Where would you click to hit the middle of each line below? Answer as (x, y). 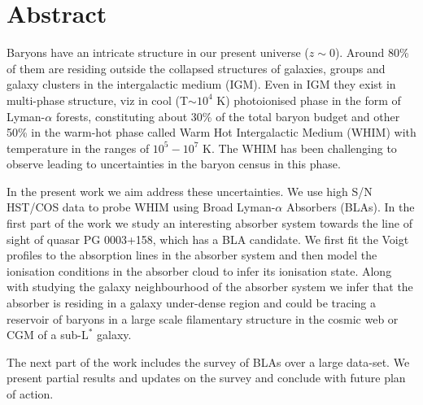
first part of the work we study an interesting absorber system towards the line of (209, 223)
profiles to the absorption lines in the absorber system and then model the (192, 255)
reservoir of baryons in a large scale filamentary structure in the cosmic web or (203, 318)
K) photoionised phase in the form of (309, 100)
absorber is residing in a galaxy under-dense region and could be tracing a (192, 303)
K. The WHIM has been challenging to (300, 148)
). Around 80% (372, 52)
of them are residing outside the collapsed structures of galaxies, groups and (196, 68)
